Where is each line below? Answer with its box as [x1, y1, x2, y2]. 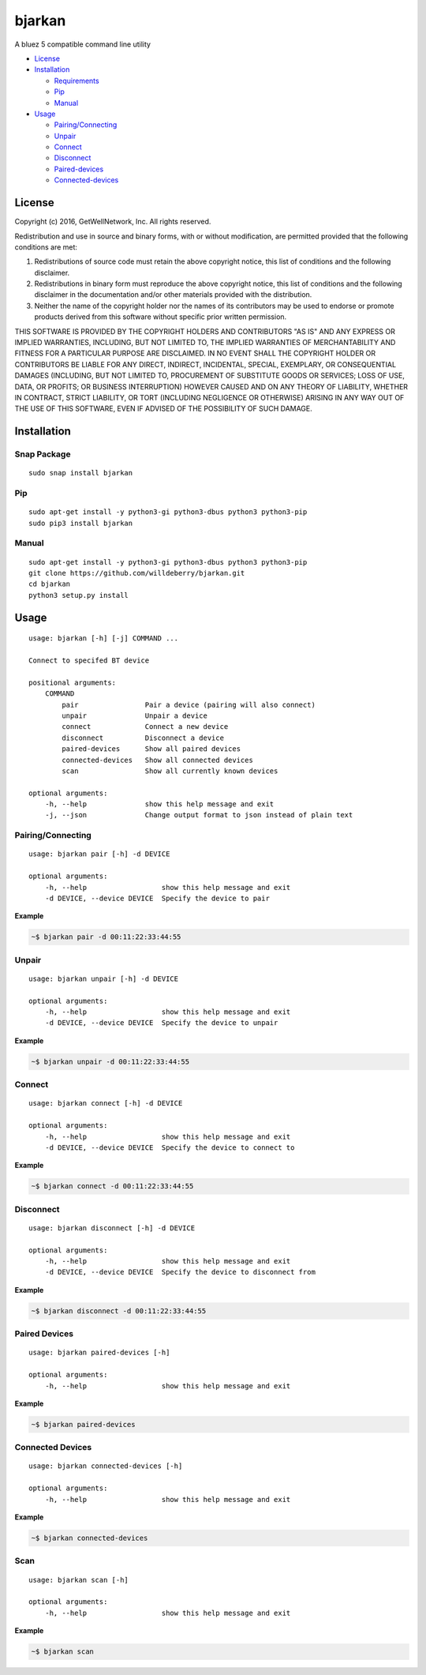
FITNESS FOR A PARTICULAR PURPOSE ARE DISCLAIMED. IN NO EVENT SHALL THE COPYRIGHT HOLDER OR [14, 348, 376, 359]
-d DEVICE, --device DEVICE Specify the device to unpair [44, 1019, 278, 1027]
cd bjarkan [28, 580, 71, 588]
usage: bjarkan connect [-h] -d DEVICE [28, 1099, 183, 1108]
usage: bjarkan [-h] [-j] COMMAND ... [28, 634, 179, 643]
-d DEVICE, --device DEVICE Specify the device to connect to [44, 1143, 295, 1152]
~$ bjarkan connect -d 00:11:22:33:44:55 [31, 1181, 194, 1191]
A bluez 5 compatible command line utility [14, 39, 151, 49]
